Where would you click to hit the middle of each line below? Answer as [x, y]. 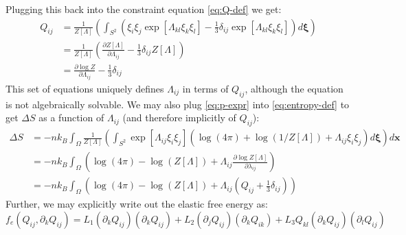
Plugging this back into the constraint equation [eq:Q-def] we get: [144, 9]
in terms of [205, 88]
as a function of [71, 117]
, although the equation [294, 88]
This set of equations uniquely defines [85, 88]
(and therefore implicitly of [179, 117]
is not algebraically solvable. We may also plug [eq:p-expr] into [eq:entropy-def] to [178, 104]
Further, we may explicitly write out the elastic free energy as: [137, 204]
